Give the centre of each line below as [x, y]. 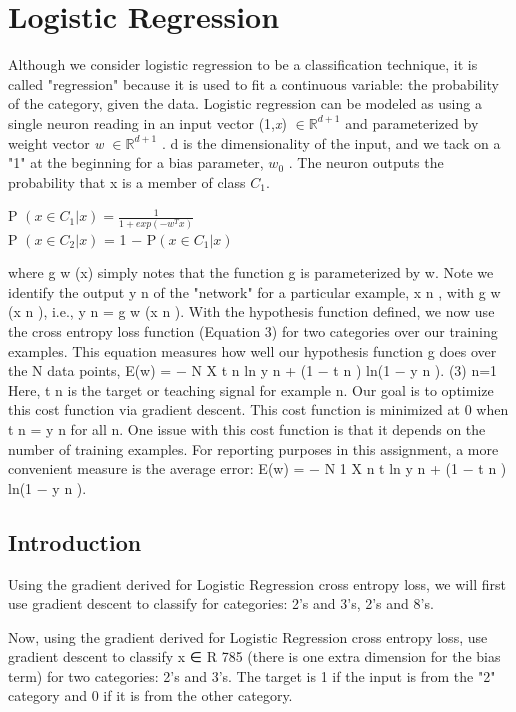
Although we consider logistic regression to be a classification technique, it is [243, 64]
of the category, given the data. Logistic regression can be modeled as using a [245, 103]
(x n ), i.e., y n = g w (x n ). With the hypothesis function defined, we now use [251, 311]
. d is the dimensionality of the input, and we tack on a [331, 142]
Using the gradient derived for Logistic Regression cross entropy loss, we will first [257, 583]
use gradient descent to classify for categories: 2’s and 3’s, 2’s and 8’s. [221, 603]
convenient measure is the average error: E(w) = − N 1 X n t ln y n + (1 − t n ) [257, 468]
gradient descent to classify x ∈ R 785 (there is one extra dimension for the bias [254, 656]
